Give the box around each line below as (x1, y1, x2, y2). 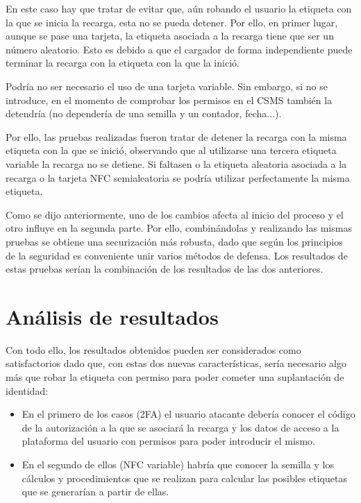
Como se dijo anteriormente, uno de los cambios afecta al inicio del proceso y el (6, 207, 344, 221)
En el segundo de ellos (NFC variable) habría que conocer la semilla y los (22, 457, 334, 471)
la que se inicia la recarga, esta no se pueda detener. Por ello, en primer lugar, (6, 15, 338, 29)
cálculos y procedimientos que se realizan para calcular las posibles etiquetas (22, 470, 347, 485)
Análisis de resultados (6, 302, 219, 330)
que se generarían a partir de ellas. (22, 484, 169, 499)
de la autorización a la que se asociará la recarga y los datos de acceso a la (22, 420, 339, 434)
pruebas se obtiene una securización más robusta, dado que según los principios (6, 234, 343, 248)
